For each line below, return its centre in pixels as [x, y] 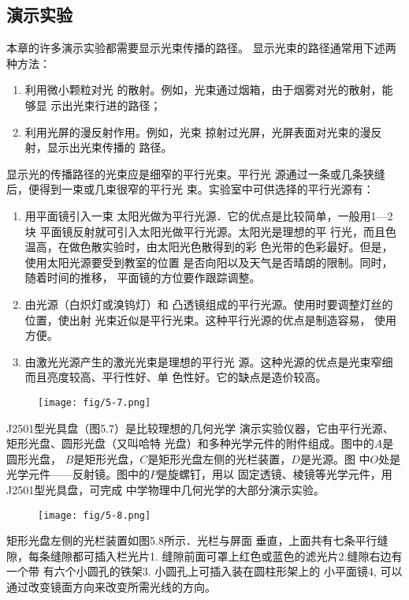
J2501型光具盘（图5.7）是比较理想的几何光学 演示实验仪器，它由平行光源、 [200, 427]
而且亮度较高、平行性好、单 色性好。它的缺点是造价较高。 [176, 377]
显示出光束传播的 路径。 [110, 147]
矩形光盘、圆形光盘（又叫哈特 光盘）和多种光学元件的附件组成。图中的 [190, 443]
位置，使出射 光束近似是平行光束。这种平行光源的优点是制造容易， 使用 [211, 319]
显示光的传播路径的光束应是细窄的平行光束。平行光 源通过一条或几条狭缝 [196, 173]
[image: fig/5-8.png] [95, 515]
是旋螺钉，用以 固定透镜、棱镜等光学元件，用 [275, 474]
